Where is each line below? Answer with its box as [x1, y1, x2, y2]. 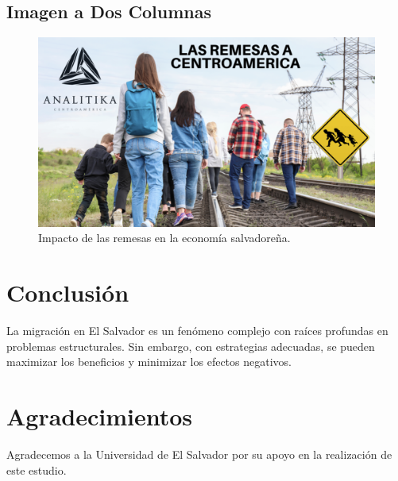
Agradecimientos [6, 399, 193, 432]
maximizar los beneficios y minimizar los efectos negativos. [6, 353, 292, 370]
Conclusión [6, 276, 129, 309]
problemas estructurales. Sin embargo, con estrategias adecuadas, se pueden [6, 337, 375, 354]
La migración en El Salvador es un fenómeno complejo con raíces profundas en [6, 322, 388, 339]
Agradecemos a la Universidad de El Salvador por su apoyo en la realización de [6, 445, 392, 462]
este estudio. [6, 461, 67, 478]
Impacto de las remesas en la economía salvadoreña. [38, 229, 291, 246]
